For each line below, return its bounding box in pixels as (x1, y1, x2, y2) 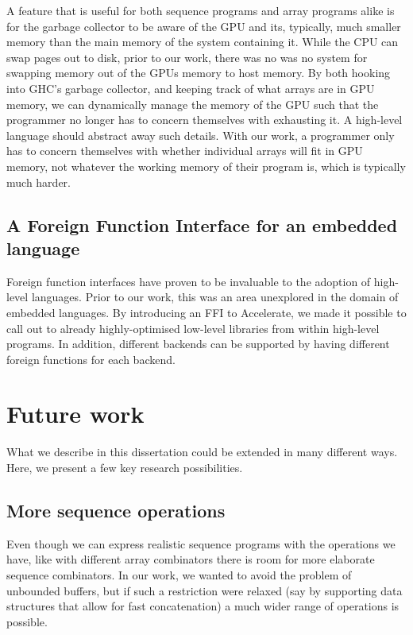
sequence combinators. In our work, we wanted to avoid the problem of (6, 566, 352, 583)
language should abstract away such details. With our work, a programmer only (6, 126, 395, 143)
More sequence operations (6, 498, 226, 522)
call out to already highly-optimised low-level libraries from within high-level (6, 319, 380, 336)
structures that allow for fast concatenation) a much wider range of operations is (6, 598, 399, 614)
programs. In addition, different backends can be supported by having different (6, 335, 390, 352)
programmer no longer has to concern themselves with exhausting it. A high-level (6, 111, 403, 128)
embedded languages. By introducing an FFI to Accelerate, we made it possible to (6, 304, 407, 320)
